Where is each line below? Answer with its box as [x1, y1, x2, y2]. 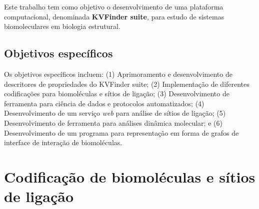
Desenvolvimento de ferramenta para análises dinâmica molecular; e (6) [4, 117, 222, 128]
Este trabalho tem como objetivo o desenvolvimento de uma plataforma [4, 1, 223, 11]
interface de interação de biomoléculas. [4, 137, 122, 148]
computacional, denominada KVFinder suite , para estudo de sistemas [4, 11, 224, 21]
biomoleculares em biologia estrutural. [4, 21, 120, 31]
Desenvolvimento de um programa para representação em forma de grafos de [4, 127, 239, 138]
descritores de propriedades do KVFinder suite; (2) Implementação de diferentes [4, 78, 249, 89]
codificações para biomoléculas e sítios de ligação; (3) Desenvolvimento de [4, 88, 229, 99]
